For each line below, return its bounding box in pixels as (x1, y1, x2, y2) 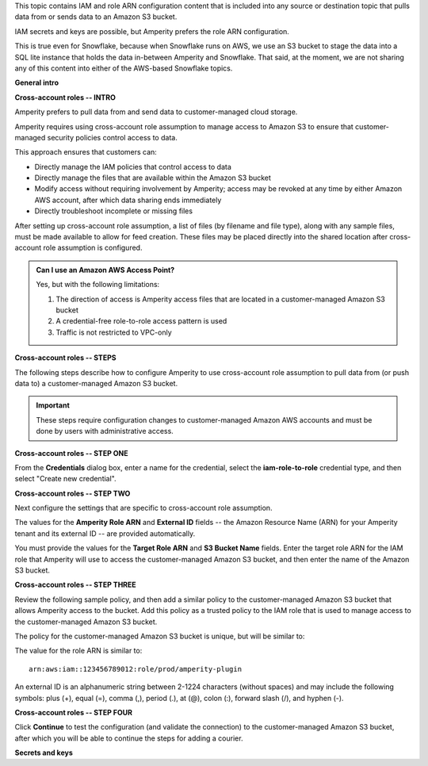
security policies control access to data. (47, 132, 178, 142)
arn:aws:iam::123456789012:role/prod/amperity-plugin (29, 665, 242, 673)
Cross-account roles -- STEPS (14, 353, 117, 362)
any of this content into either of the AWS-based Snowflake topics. (14, 63, 233, 73)
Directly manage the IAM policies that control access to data (34, 162, 231, 171)
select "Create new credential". (14, 474, 117, 484)
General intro (14, 78, 59, 87)
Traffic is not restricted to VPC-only (55, 327, 172, 337)
